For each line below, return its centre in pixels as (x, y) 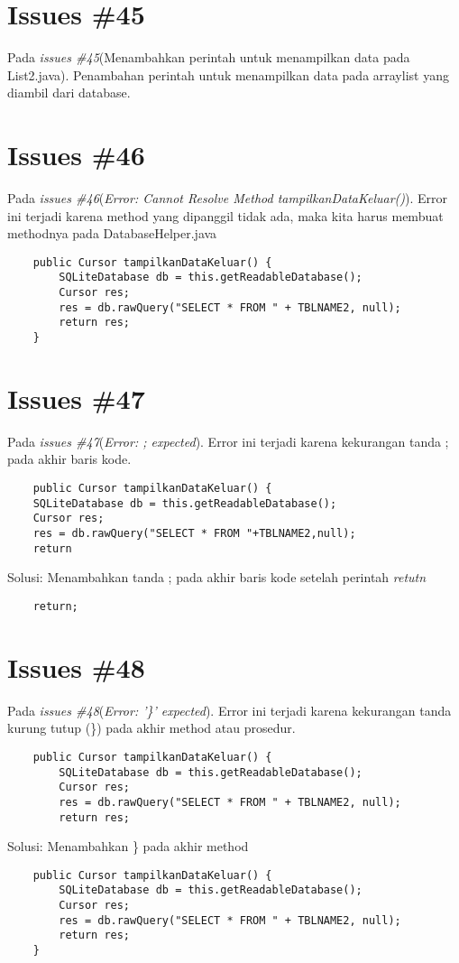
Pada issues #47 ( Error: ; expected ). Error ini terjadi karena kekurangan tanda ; (228, 441)
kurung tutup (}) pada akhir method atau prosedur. (151, 728)
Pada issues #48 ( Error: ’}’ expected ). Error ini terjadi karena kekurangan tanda (229, 710)
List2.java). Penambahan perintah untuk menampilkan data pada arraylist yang (228, 74)
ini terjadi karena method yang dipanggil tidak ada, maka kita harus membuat (225, 215)
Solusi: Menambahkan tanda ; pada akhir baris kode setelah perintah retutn (217, 577)
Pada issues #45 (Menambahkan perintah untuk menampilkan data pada (209, 57)
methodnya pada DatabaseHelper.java (112, 233)
